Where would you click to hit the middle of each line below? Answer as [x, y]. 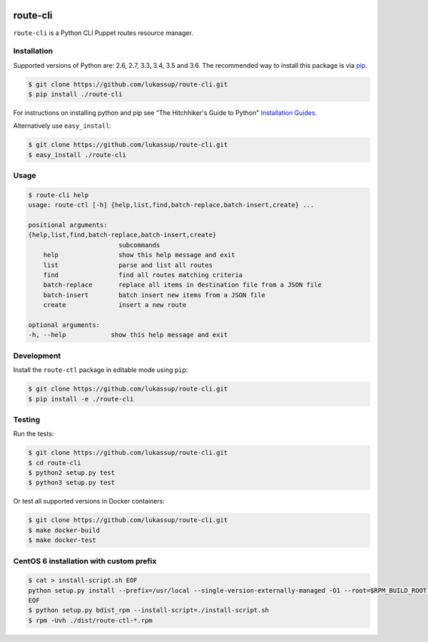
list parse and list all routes [128, 265]
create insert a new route [115, 305]
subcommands [139, 245]
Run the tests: [34, 434]
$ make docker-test [62, 540]
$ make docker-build [64, 530]
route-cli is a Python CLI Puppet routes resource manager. [103, 33]
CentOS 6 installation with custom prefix [85, 561]
